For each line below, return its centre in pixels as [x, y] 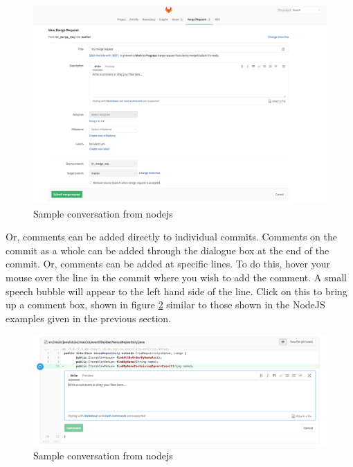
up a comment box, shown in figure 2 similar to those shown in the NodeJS [165, 305]
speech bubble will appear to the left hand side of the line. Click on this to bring [176, 291]
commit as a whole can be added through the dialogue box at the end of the [168, 250]
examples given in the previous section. [89, 318]
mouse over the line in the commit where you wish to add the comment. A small [176, 277]
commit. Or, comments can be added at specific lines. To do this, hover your [168, 264]
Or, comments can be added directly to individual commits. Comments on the [172, 237]
